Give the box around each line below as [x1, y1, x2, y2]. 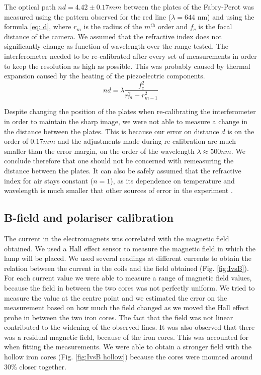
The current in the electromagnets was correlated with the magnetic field [4, 233, 229, 243]
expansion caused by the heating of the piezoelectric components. [4, 70, 205, 81]
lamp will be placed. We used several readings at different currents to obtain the [4, 253, 252, 263]
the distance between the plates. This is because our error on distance [4, 126, 219, 136]
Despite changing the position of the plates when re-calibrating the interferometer [4, 106, 256, 117]
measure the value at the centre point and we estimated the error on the [4, 292, 227, 303]
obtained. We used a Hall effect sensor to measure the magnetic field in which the [4, 243, 256, 253]
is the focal [198, 21, 232, 32]
